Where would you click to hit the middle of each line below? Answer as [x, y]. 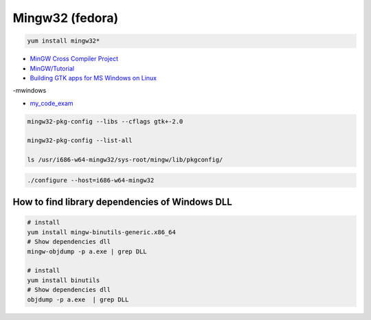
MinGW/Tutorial [52, 68]
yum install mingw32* [64, 41]
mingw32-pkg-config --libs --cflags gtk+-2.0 [105, 121]
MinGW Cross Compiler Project [74, 59]
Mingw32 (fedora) [66, 18]
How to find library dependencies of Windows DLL [123, 202]
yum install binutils [64, 280]
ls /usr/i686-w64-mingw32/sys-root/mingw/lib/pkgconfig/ [125, 160]
